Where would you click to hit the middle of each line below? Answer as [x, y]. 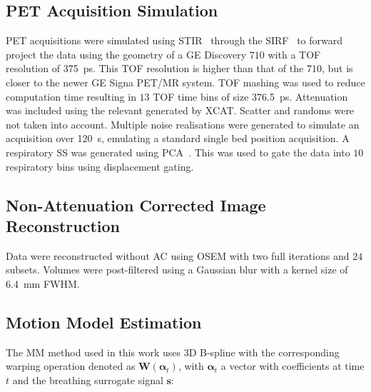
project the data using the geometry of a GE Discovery [126, 54]
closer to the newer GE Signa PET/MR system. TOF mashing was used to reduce [185, 82]
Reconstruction [63, 225]
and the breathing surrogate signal [88, 380]
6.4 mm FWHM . [43, 283]
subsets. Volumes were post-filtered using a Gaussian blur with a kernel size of [177, 270]
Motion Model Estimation [104, 322]
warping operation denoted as [71, 366]
